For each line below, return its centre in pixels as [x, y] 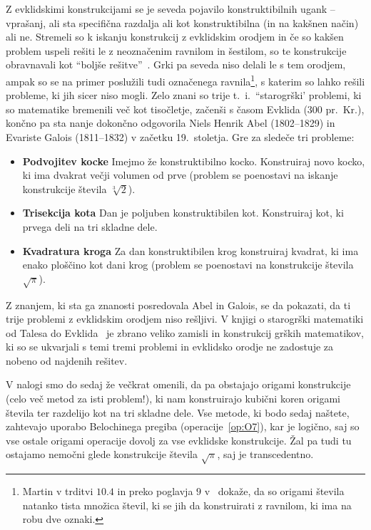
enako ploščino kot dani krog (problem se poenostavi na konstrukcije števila [188, 265]
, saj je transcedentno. [265, 454]
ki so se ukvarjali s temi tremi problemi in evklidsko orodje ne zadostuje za [170, 347]
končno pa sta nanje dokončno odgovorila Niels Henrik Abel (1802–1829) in [171, 123]
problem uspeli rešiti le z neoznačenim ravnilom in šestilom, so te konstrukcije [176, 50]
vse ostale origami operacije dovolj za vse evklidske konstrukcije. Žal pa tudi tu [179, 440]
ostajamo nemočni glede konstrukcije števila [102, 454]
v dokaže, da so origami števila [274, 491]
